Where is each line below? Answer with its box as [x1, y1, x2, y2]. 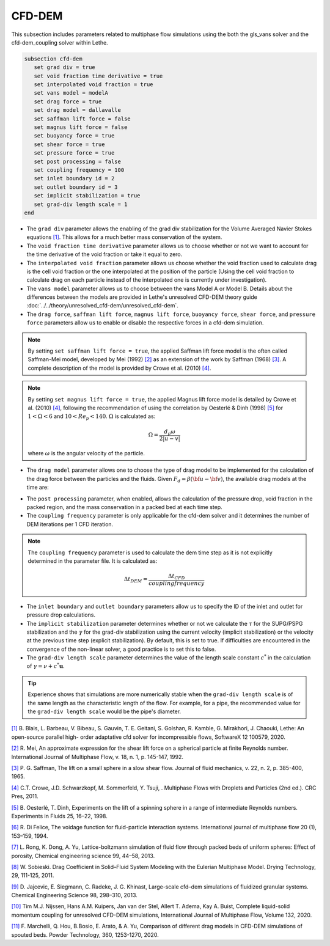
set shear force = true [34, 141, 105, 148]
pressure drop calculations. [26, 611, 96, 618]
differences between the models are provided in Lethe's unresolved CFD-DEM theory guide [26, 293, 258, 301]
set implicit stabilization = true [34, 193, 141, 199]
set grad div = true [34, 64, 96, 71]
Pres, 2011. [11, 793, 39, 800]
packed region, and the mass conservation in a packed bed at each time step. [26, 504, 222, 511]
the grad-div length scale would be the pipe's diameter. [28, 708, 182, 715]
